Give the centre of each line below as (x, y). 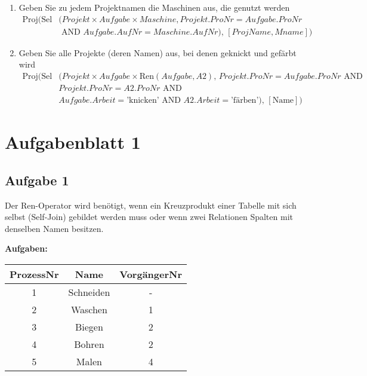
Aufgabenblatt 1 (73, 142)
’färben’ (245, 100)
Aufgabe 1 (37, 180)
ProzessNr (34, 274)
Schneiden (89, 292)
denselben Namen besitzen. (54, 228)
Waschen (89, 309)
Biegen (89, 326)
